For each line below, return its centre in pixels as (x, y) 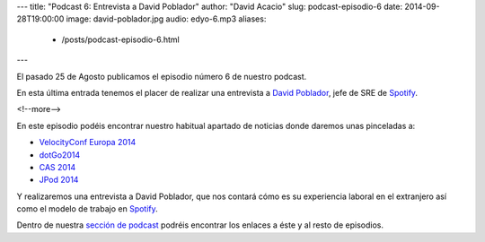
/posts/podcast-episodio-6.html (120, 39)
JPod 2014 (59, 180)
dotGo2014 (60, 155)
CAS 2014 (57, 167)
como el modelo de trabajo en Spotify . (88, 209)
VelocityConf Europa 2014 (88, 143)
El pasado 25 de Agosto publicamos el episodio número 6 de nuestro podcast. (162, 76)
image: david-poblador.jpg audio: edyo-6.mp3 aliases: (166, 19)
